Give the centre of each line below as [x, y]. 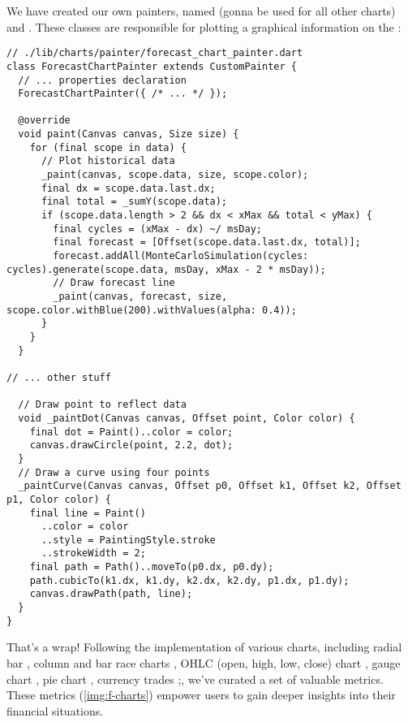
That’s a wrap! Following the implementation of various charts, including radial [204, 647]
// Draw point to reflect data [102, 405]
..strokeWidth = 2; [93, 553]
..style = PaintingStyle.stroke [128, 540]
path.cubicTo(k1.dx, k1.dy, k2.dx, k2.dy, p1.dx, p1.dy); [189, 580]
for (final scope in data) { [108, 147]
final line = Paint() [88, 513]
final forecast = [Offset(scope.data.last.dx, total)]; [207, 242]
